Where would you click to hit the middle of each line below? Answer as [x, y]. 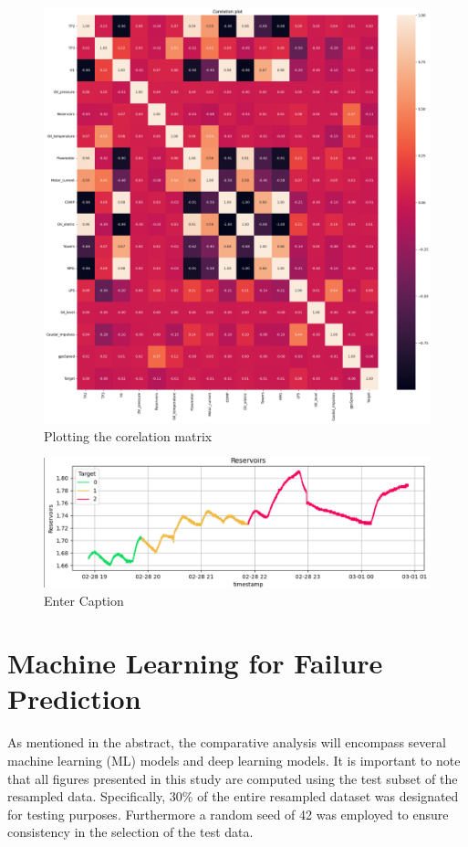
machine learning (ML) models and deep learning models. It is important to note [234, 760]
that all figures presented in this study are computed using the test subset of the [233, 778]
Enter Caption [84, 600]
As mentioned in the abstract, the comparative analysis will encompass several [227, 742]
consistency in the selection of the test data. [130, 832]
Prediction [74, 699]
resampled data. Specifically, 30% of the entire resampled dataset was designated [233, 796]
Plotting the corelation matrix [128, 435]
